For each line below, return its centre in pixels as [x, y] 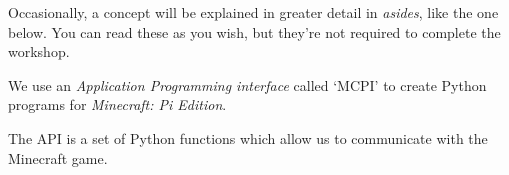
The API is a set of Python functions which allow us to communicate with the [248, 137]
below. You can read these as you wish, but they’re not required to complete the [254, 31]
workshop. [39, 51]
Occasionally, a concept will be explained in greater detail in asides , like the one [253, 12]
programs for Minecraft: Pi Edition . [117, 104]
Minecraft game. [58, 157]
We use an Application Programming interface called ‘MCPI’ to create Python [247, 84]
